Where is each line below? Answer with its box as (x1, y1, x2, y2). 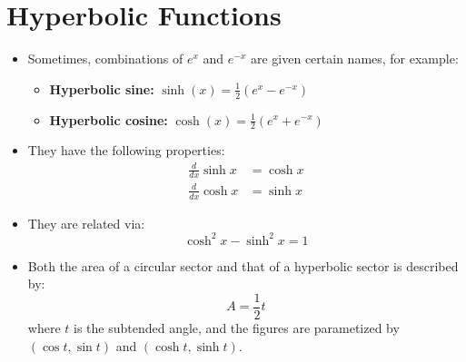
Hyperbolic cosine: (49, 110, 168, 129)
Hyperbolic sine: (49, 79, 154, 98)
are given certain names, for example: (250, 49, 459, 68)
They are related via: (27, 213, 145, 232)
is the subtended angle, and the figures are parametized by (74, 318, 400, 338)
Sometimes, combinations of (27, 49, 183, 68)
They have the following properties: (27, 141, 225, 160)
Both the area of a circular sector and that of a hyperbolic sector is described (27, 256, 459, 275)
